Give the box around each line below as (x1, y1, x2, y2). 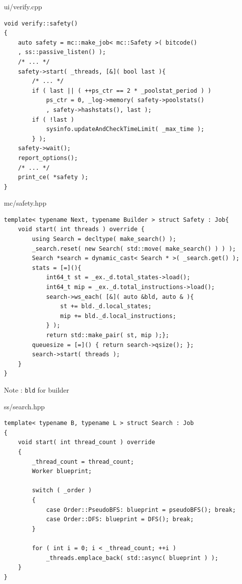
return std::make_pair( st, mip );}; (46, 332, 169, 339)
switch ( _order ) (32, 487, 92, 494)
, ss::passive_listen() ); (18, 49, 106, 56)
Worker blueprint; (32, 468, 92, 475)
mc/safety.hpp (4, 198, 47, 208)
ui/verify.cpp (4, 1, 42, 11)
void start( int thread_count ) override (18, 439, 155, 446)
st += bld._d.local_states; (60, 303, 152, 310)
